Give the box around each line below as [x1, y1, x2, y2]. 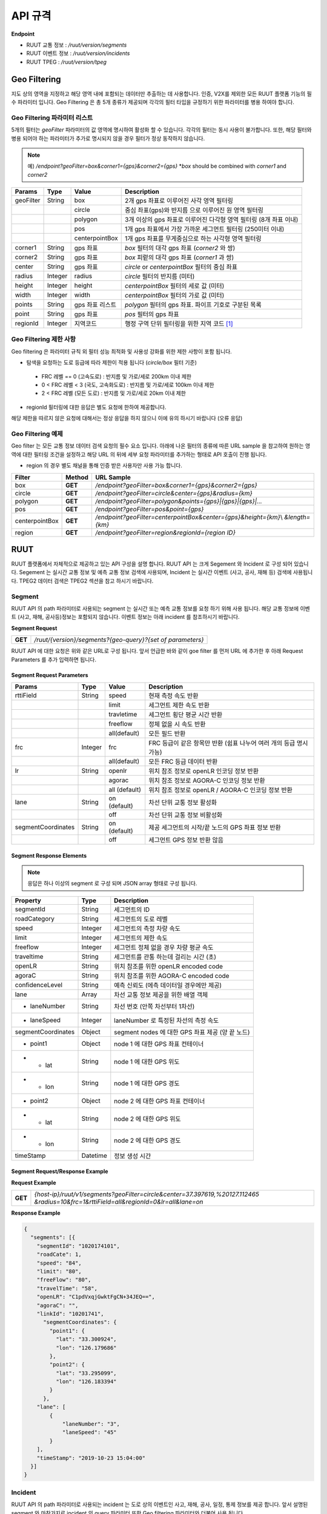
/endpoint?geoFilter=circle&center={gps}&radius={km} [94, 489, 253, 497]
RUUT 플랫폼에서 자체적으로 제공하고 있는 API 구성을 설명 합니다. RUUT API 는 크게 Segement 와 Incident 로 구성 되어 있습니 [11, 560, 309, 567]
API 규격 [11, 9, 51, 22]
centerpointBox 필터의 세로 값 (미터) [125, 282, 225, 290]
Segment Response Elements [11, 851, 87, 859]
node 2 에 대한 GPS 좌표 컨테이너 [114, 1097, 205, 1105]
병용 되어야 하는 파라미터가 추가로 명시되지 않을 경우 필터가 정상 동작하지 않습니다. [11, 134, 205, 142]
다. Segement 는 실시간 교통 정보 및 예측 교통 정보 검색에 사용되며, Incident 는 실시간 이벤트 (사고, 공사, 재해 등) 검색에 [11, 569, 292, 576]
